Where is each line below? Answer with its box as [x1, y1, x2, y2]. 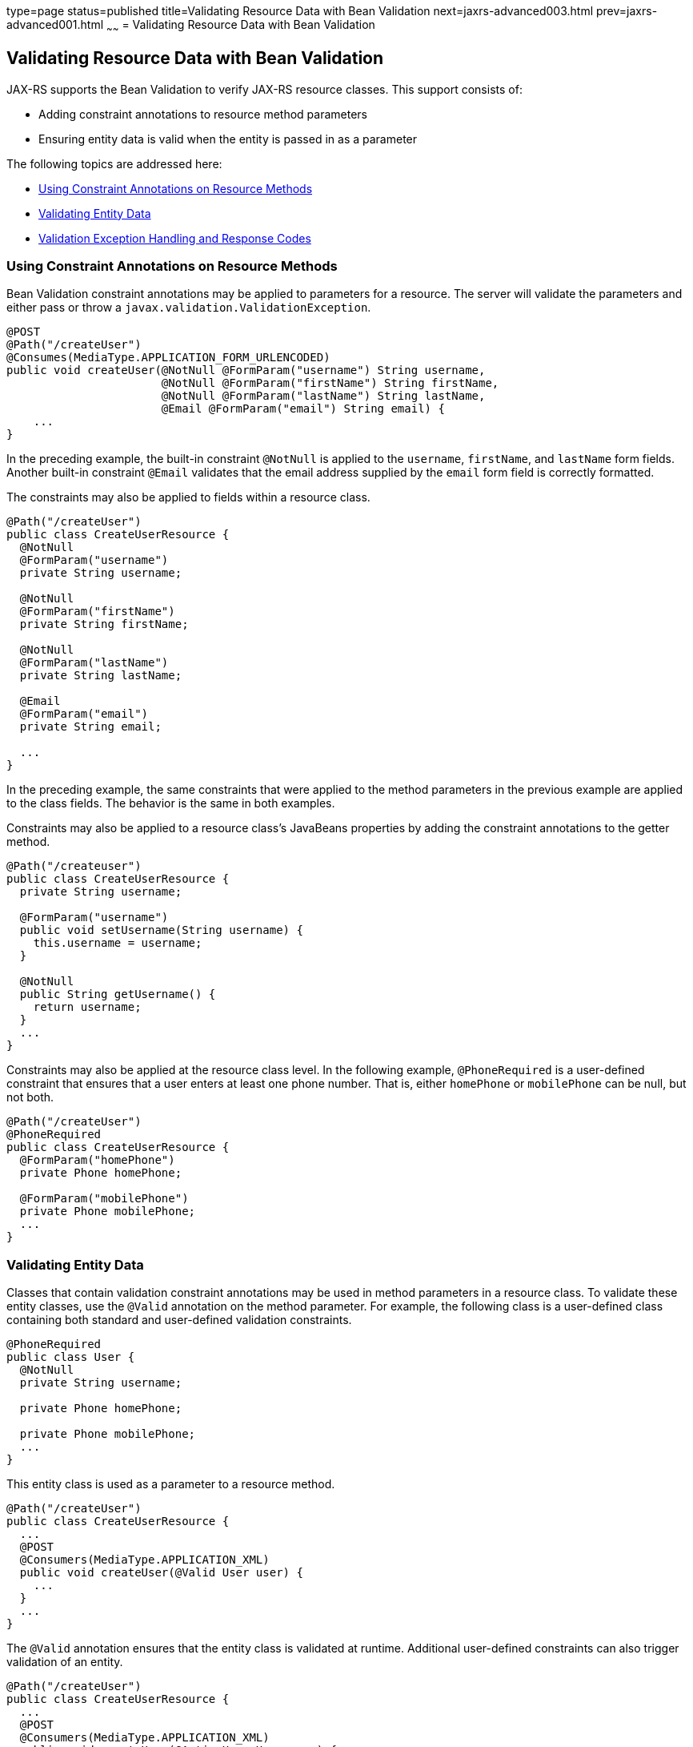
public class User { [6, 1351, 135, 1364]
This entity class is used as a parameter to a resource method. [6, 1477, 335, 1491]
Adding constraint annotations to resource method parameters [38, 107, 367, 121]
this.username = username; [33, 936, 202, 950]
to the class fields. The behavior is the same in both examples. [6, 796, 335, 811]
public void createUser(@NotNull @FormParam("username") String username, [6, 364, 486, 377]
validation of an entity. [6, 1655, 123, 1669]
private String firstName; [19, 618, 189, 631]
